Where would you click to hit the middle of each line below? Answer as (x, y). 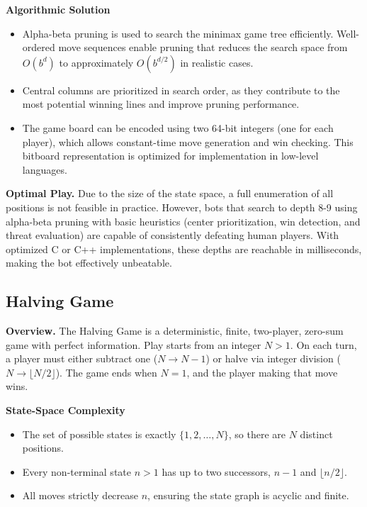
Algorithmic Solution (58, 9)
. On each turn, (323, 344)
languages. (45, 169)
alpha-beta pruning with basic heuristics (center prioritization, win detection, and (183, 221)
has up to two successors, (216, 471)
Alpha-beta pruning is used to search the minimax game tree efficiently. (178, 33)
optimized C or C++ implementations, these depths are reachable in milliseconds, (184, 249)
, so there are (257, 434)
